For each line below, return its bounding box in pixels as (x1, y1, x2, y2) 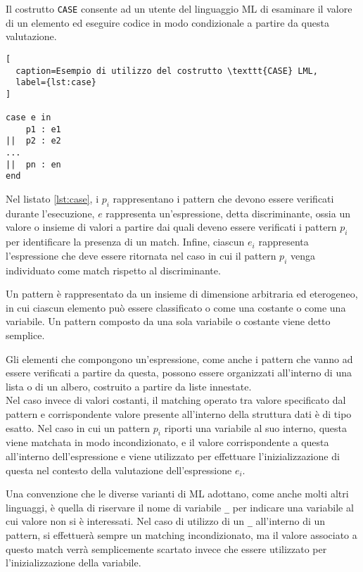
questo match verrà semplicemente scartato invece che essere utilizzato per (6, 541, 327, 556)
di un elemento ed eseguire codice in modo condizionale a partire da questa (6, 15, 329, 30)
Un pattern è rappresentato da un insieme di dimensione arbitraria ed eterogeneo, (6, 286, 358, 301)
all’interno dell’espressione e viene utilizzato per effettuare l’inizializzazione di (6, 448, 340, 463)
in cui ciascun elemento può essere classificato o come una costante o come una (6, 300, 346, 314)
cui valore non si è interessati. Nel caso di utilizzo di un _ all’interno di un (6, 514, 326, 528)
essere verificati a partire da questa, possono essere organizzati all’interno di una (6, 365, 352, 380)
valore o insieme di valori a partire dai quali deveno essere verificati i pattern (6, 220, 337, 234)
